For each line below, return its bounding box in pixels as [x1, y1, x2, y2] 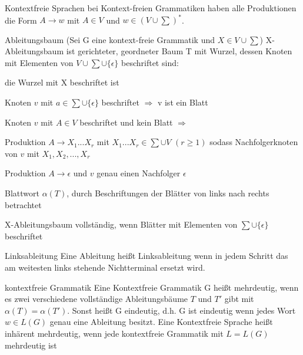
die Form [5, 14, 37, 26]
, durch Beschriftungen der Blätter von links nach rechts [66, 187, 269, 199]
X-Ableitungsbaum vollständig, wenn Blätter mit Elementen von [5, 218, 238, 231]
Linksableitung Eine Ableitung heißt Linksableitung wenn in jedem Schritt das [5, 249, 288, 262]
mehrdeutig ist [5, 338, 57, 351]
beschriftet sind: [121, 56, 179, 68]
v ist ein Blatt [157, 96, 208, 109]
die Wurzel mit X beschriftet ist [5, 76, 119, 88]
